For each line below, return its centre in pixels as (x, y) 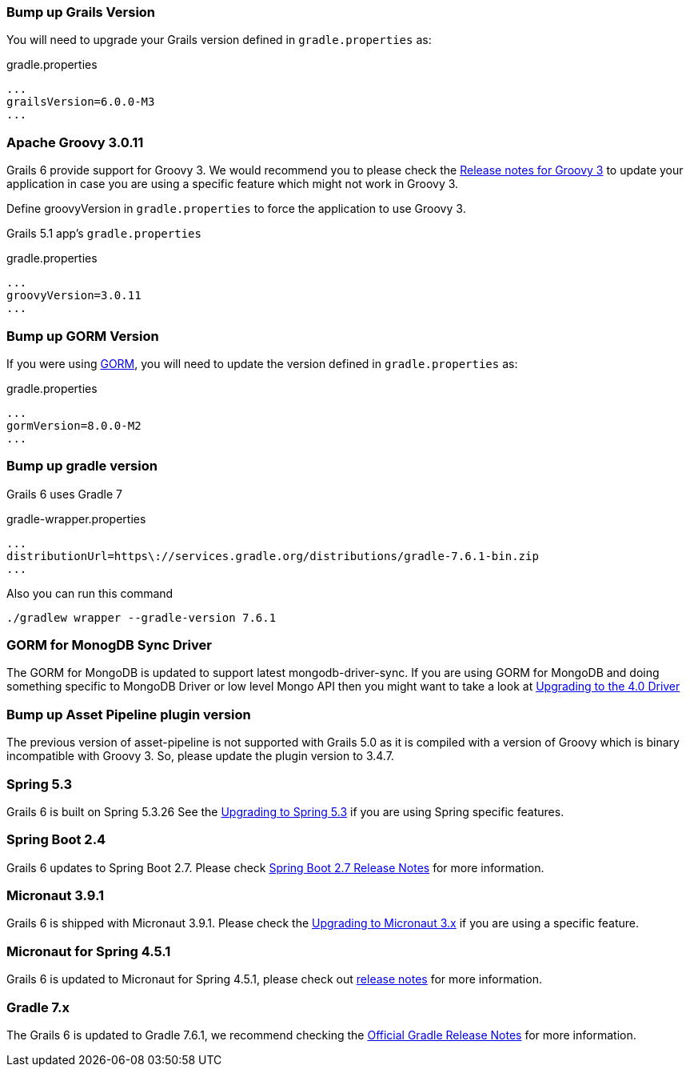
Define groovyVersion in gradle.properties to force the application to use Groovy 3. (236, 209)
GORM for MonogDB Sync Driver (109, 645)
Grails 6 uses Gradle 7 (65, 494)
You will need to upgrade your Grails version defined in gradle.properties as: (219, 40)
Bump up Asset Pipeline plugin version (129, 714)
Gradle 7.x (38, 1007)
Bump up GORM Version (83, 336)
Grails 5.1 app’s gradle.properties (104, 234)
